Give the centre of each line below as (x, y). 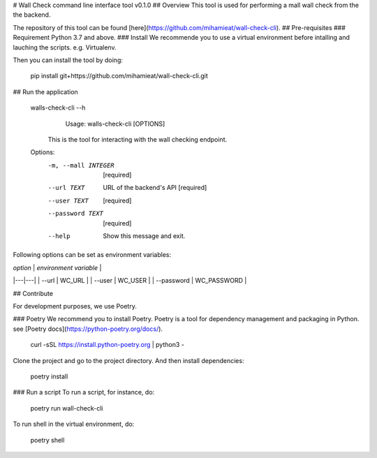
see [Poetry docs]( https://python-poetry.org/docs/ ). (88, 329)
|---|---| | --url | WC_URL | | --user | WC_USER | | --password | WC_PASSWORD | (130, 281)
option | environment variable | (57, 267)
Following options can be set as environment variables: (92, 255)
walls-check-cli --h (58, 108)
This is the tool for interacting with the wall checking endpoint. (137, 139)
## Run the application (45, 91)
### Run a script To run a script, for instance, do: (84, 392)
